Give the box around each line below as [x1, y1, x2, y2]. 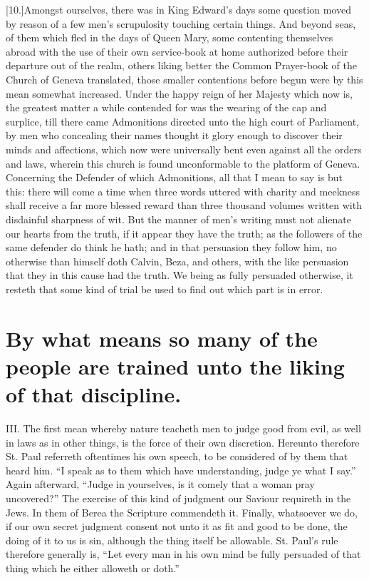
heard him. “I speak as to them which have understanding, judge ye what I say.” [6, 462, 356, 477]
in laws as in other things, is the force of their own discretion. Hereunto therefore [6, 434, 360, 449]
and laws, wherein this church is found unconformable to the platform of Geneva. [6, 156, 360, 171]
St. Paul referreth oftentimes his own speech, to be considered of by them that [6, 449, 348, 464]
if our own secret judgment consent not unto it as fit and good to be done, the [6, 519, 348, 534]
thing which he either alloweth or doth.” [6, 560, 180, 575]
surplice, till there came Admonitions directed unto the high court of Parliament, [6, 113, 360, 128]
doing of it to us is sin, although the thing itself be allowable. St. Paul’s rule [6, 532, 338, 547]
